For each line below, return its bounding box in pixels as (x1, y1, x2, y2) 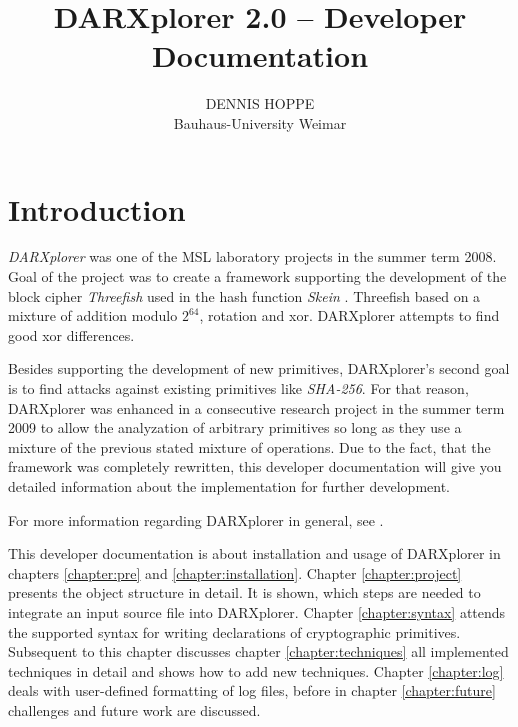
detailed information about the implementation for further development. (8, 475, 450, 496)
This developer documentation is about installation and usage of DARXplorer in (8, 543, 501, 564)
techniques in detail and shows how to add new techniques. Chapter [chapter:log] (8, 660, 504, 681)
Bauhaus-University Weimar (173, 112, 347, 133)
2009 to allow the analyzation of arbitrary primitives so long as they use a (8, 417, 462, 438)
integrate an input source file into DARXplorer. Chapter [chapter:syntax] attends (8, 601, 506, 622)
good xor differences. (8, 324, 135, 345)
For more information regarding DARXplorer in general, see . (8, 509, 384, 530)
